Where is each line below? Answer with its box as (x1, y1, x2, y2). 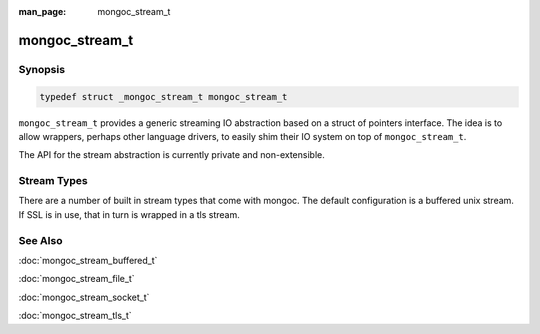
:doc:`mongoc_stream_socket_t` (18, 291, 150, 303)
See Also (18, 233, 63, 247)
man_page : (18, 6, 67, 17)
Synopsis (18, 62, 65, 76)
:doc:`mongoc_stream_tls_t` (18, 310, 132, 322)
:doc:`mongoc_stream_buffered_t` (18, 255, 158, 266)
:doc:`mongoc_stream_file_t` (18, 273, 135, 285)
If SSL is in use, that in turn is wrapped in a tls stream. (18, 208, 240, 220)
